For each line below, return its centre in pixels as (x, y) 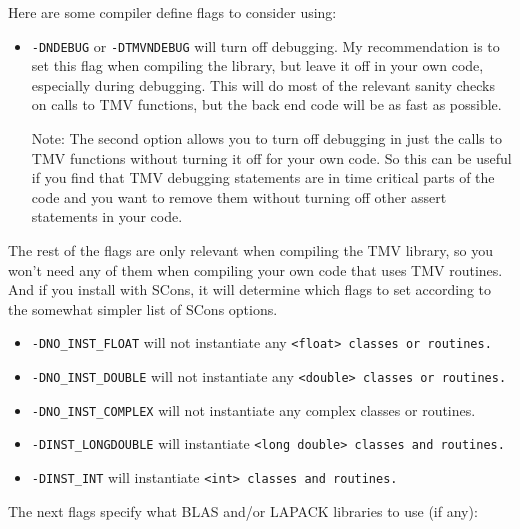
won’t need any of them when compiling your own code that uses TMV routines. (255, 269)
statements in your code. (107, 216)
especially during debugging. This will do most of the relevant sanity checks (263, 84)
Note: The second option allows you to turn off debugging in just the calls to (266, 138)
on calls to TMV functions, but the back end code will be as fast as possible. (266, 104)
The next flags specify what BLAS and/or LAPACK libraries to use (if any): (243, 510)
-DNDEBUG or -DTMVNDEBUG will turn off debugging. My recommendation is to (265, 45)
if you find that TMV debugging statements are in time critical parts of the (263, 177)
